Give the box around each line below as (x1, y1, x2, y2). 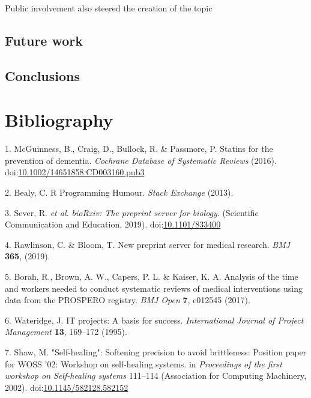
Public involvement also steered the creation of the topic (5, 2, 213, 14)
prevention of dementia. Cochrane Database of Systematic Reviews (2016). (5, 154, 277, 166)
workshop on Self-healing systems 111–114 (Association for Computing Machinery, (5, 369, 307, 382)
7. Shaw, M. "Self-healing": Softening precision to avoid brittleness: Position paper (5, 346, 307, 358)
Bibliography (5, 107, 113, 132)
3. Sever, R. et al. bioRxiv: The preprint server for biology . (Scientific (5, 206, 259, 219)
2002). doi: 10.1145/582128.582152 (5, 381, 128, 393)
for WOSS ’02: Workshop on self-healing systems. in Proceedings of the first (5, 357, 282, 370)
